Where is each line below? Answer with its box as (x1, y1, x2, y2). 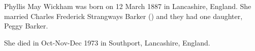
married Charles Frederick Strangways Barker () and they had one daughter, (4, 10, 243, 21)
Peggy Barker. (4, 20, 48, 31)
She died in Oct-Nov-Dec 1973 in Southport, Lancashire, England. (4, 37, 210, 47)
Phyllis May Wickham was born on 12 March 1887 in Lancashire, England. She (4, 1, 251, 11)
